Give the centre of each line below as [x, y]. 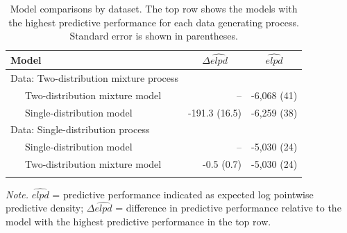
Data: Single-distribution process [80, 129]
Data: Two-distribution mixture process [95, 77]
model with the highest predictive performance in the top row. [138, 222]
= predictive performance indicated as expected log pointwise [183, 194]
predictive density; [45, 208]
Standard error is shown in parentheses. [154, 36]
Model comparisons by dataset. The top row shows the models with [154, 8]
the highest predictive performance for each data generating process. [154, 22]
